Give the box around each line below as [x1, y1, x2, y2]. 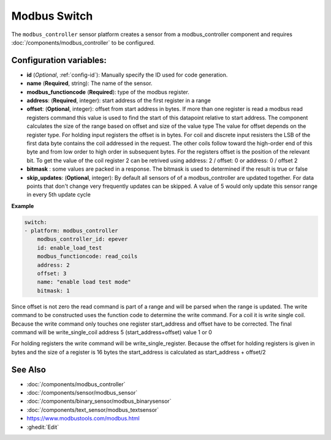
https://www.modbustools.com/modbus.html [26, 415, 140, 422]
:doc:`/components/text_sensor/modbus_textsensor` [26, 406, 159, 413]
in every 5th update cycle [26, 191, 91, 198]
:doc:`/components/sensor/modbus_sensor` [26, 389, 138, 397]
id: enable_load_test [37, 244, 102, 251]
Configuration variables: [11, 55, 107, 65]
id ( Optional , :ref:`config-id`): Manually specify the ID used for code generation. [26, 71, 228, 78]
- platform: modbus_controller [24, 227, 119, 234]
